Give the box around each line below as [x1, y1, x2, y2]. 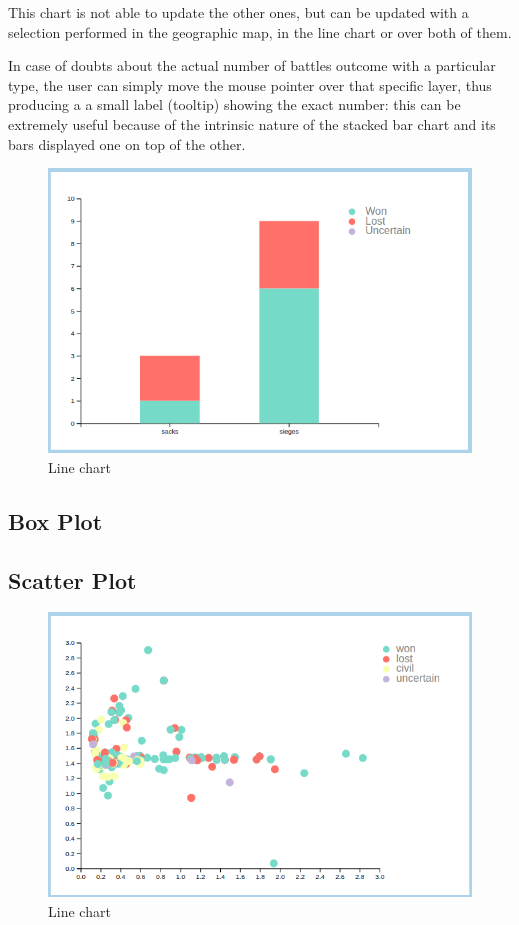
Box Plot [8, 505, 103, 536]
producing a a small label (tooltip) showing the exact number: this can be [8, 94, 461, 115]
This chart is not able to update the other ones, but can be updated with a [8, 2, 469, 22]
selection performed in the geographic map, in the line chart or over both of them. [8, 21, 512, 42]
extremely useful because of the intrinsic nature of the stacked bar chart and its [8, 113, 496, 134]
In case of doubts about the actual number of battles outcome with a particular [8, 55, 496, 76]
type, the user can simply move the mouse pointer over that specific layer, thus [8, 74, 492, 95]
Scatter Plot [8, 564, 137, 595]
